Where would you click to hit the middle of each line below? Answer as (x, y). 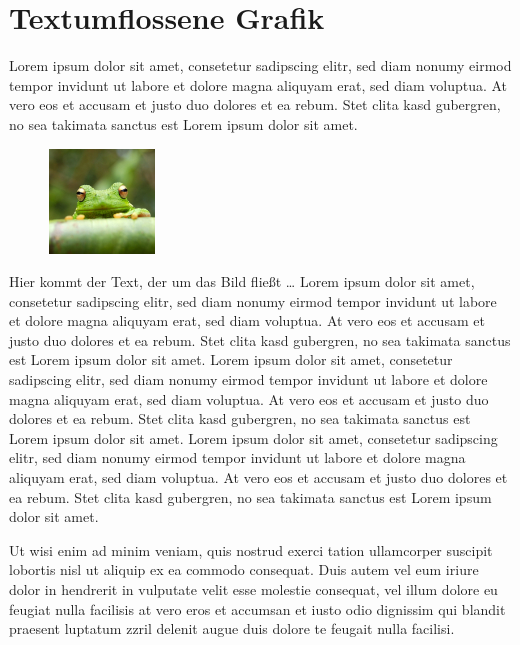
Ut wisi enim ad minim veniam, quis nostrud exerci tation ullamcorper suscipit (251, 549)
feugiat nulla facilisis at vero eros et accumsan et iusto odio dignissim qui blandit (257, 608)
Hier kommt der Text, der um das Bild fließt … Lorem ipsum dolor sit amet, (242, 281)
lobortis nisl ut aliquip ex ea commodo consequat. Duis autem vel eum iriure (244, 569)
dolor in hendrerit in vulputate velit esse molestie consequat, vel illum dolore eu (253, 589)
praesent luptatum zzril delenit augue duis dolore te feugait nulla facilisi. (232, 628)
